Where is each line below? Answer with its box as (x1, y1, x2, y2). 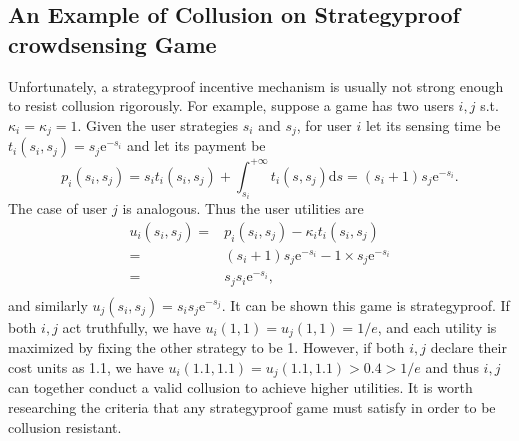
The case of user (8, 198, 108, 219)
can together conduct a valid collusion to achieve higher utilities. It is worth (8, 377, 473, 398)
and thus (425, 356, 479, 377)
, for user (296, 114, 352, 135)
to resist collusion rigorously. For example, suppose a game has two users (8, 95, 454, 116)
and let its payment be (127, 135, 266, 156)
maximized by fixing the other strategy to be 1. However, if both (8, 337, 405, 358)
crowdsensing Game (8, 28, 217, 59)
